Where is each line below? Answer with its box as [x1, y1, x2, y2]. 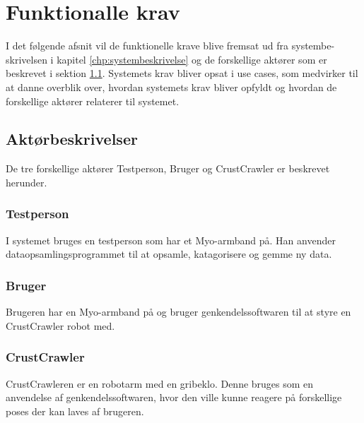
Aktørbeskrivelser [6, 128, 138, 150]
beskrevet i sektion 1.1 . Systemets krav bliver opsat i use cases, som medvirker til [6, 66, 358, 81]
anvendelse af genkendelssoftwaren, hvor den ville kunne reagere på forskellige [6, 390, 342, 405]
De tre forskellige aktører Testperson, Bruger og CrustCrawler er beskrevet [6, 161, 330, 176]
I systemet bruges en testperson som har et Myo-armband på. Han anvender [6, 232, 336, 247]
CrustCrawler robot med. [6, 318, 115, 333]
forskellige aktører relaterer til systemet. [6, 93, 180, 108]
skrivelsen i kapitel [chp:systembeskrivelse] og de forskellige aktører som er [6, 52, 327, 66]
